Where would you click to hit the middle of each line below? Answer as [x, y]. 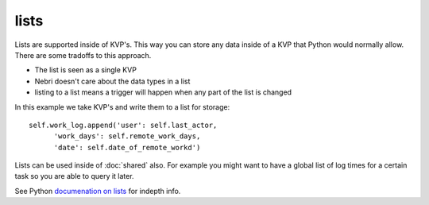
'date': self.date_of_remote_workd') [127, 147]
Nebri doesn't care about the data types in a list [112, 81]
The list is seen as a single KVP [85, 70]
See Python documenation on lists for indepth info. [98, 191]
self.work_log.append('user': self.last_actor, [123, 125]
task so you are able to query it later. [74, 176]
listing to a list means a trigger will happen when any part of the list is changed [163, 92]
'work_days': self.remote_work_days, [127, 136]
